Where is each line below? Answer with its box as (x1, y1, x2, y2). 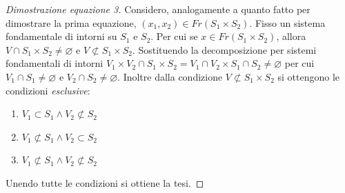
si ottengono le (277, 69, 339, 83)
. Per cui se (150, 29, 198, 43)
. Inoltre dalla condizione (117, 69, 223, 83)
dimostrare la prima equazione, (6, 15, 137, 30)
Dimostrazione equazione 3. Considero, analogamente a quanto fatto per (6, 2, 310, 16)
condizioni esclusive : (6, 83, 90, 97)
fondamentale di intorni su (6, 29, 117, 43)
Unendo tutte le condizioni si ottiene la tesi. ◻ (6, 175, 204, 190)
